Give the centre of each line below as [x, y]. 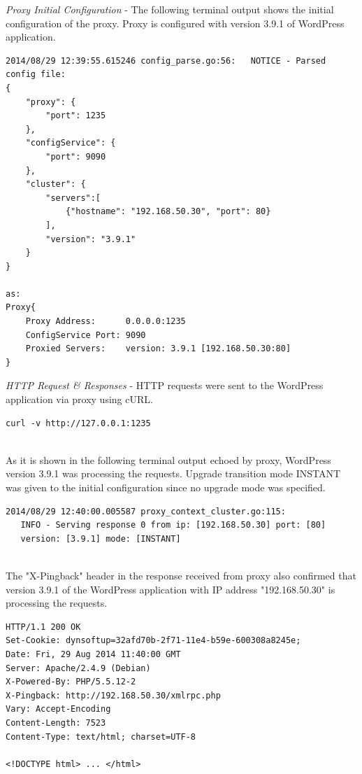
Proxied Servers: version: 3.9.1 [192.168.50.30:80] [158, 349]
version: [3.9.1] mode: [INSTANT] [101, 539]
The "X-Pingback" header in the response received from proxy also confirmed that [181, 575]
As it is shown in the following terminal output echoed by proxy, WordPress [168, 459]
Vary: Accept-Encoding [58, 709]
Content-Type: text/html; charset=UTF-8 [101, 737]
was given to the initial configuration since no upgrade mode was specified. [166, 487]
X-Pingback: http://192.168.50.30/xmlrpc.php [113, 695]
